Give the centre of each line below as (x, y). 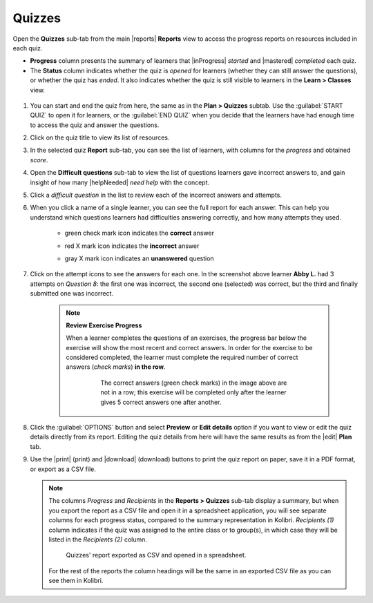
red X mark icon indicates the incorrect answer (132, 246)
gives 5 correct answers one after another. (161, 402)
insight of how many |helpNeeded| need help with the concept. (120, 182)
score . (39, 160)
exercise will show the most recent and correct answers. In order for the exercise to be (189, 347)
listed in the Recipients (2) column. (98, 539)
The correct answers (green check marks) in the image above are (194, 383)
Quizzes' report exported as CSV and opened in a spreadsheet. (156, 555)
